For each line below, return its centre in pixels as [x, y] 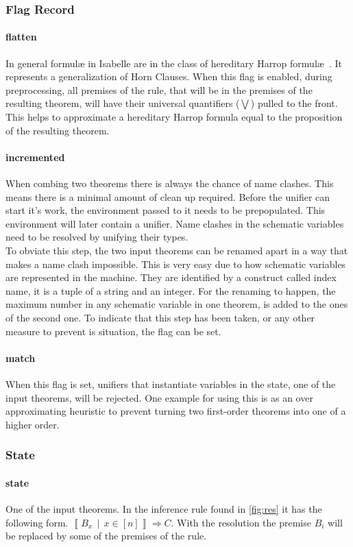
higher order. [33, 424]
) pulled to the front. [294, 103]
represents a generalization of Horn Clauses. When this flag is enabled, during [169, 76]
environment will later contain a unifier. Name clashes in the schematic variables [175, 223]
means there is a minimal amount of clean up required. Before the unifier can [168, 196]
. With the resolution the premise [241, 522]
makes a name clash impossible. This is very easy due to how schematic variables [176, 264]
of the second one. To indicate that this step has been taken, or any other [160, 317]
